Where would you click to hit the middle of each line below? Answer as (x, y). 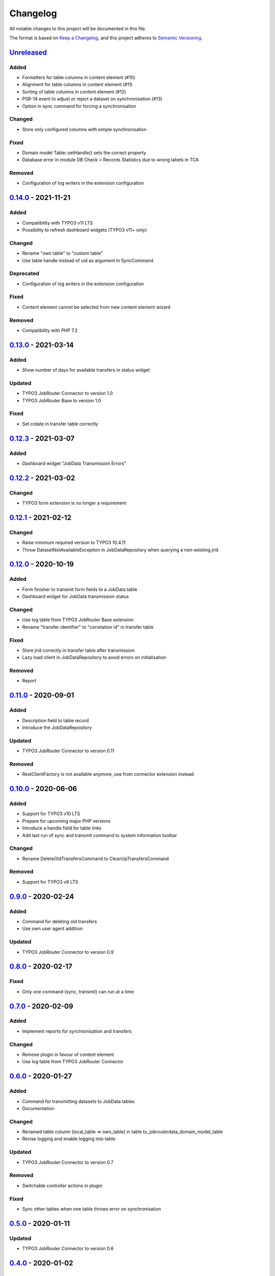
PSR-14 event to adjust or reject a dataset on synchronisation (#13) (92, 99)
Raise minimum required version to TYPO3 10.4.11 (74, 543)
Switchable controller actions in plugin (62, 1185)
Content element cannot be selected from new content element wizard (96, 307)
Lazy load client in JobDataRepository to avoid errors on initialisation (94, 657)
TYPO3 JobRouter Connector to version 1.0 (67, 394)
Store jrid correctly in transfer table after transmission (78, 650)
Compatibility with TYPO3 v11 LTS (58, 223)
